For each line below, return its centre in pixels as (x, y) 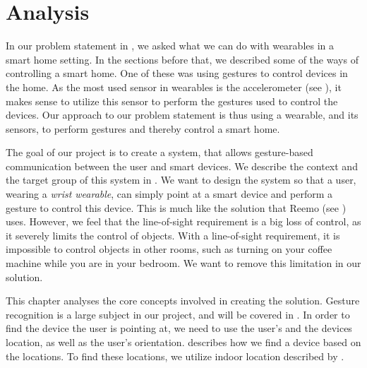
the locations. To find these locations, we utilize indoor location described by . (175, 356)
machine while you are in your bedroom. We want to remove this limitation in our (183, 263)
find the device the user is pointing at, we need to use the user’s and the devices (179, 328)
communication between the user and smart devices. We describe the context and (182, 166)
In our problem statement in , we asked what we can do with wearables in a (170, 46)
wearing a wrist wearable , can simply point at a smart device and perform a (169, 194)
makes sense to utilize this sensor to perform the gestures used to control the (172, 101)
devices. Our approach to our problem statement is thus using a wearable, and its (182, 115)
